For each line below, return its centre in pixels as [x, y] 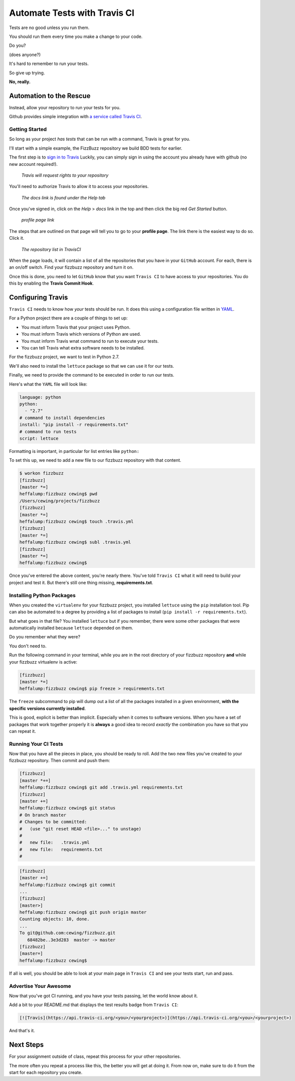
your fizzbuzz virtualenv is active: [43, 662]
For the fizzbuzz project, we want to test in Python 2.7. [64, 357]
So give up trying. [27, 73]
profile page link [38, 220]
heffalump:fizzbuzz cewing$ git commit [67, 885]
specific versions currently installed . [47, 708]
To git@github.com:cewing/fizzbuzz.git [67, 933]
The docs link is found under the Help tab [63, 197]
